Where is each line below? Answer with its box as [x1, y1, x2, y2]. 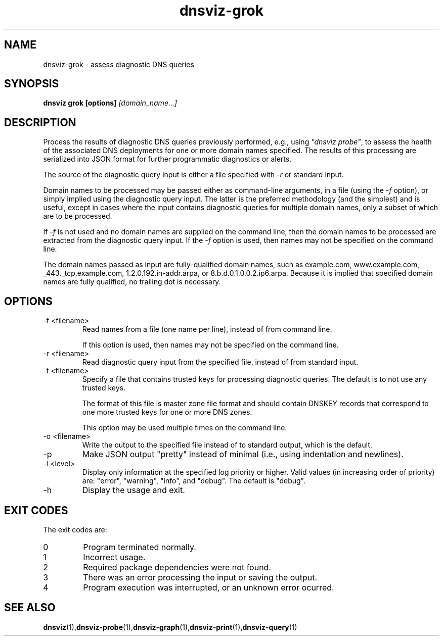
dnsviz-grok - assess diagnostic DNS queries [43, 60, 194, 69]
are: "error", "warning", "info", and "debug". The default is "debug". [82, 476, 305, 485]
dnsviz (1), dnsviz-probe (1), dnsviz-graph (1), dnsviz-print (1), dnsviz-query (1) [43, 622, 297, 631]
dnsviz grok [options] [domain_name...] [43, 99, 178, 108]
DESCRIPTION [4, 116, 76, 129]
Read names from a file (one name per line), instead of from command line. [82, 325, 332, 334]
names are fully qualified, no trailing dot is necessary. [43, 277, 221, 286]
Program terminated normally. [83, 541, 196, 552]
